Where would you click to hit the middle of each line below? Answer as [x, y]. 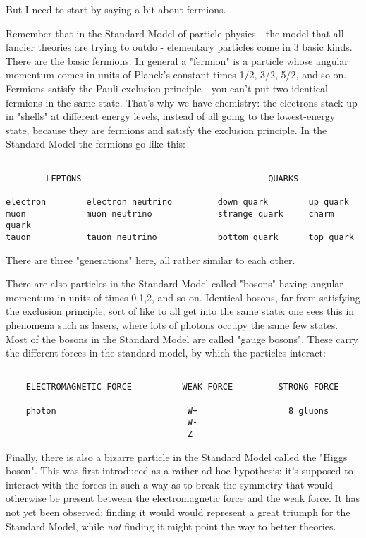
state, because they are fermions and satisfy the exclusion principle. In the [166, 130]
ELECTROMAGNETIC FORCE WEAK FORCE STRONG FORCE [182, 387]
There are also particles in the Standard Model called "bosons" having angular [175, 283]
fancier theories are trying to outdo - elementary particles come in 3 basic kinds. [179, 47]
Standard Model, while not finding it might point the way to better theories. [171, 526]
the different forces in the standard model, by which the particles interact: [166, 353]
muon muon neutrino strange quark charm [170, 214]
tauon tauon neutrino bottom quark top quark [180, 237]
